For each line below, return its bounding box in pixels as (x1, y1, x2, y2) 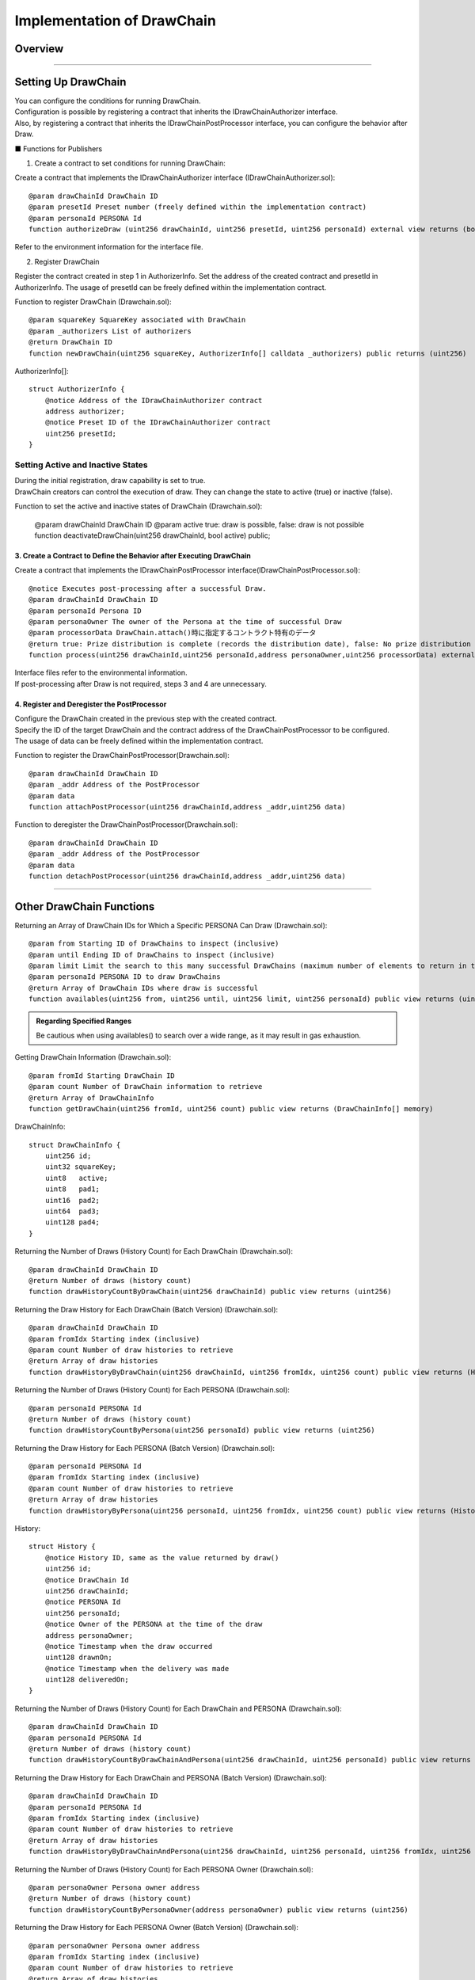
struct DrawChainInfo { (28, 1140, 121, 1149)
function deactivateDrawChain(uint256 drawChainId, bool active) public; (34, 531, 271, 540)
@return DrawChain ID (28, 337, 112, 347)
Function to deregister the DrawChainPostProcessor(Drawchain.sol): (14, 820, 238, 829)
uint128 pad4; (44, 1218, 101, 1227)
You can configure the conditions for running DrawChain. (14, 96, 201, 106)
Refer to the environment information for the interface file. (14, 242, 203, 252)
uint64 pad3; (44, 1207, 101, 1216)
